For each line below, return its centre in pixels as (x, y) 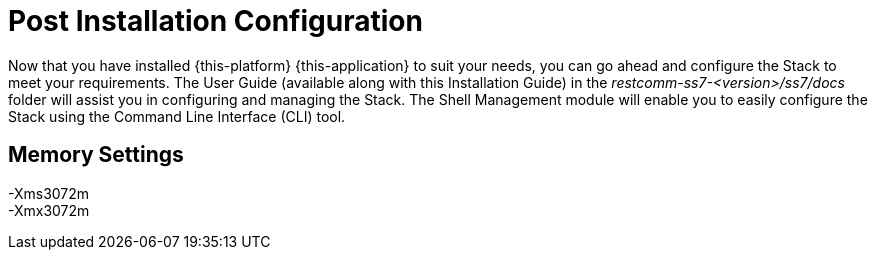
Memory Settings (96, 155)
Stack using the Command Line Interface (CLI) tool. (177, 116)
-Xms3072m (49, 193)
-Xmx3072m (49, 210)
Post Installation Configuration (215, 21)
